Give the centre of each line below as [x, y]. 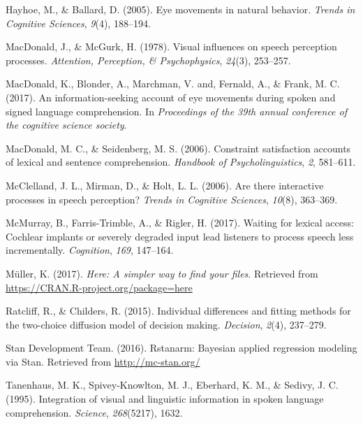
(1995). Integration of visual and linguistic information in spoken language [165, 399]
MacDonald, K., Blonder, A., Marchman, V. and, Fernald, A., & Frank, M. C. [173, 84]
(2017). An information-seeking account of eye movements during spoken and [171, 97]
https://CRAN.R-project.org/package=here [99, 287]
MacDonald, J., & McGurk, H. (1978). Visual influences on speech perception [171, 46]
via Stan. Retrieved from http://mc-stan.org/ [103, 361]
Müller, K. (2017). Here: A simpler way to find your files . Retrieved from [162, 273]
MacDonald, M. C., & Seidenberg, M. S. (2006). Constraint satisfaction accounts [178, 148]
